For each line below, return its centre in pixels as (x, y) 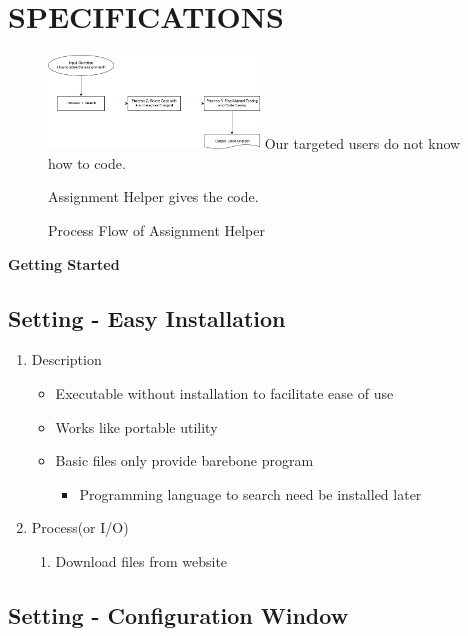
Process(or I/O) (80, 527)
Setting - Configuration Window (178, 614)
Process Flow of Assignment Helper (156, 230)
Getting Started (64, 263)
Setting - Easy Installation (147, 317)
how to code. (87, 162)
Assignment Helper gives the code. (153, 196)
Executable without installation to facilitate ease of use (224, 393)
